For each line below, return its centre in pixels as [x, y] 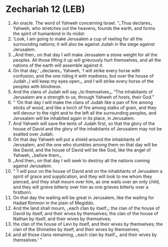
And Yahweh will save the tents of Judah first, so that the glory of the [84, 123]
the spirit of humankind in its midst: [49, 33]
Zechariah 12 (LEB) [45, 9]
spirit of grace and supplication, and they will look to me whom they [83, 176]
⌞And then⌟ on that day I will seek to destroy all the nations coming [81, 160]
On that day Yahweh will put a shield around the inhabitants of [77, 139]
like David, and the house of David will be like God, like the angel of [82, 150]
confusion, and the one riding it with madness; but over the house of [83, 76]
